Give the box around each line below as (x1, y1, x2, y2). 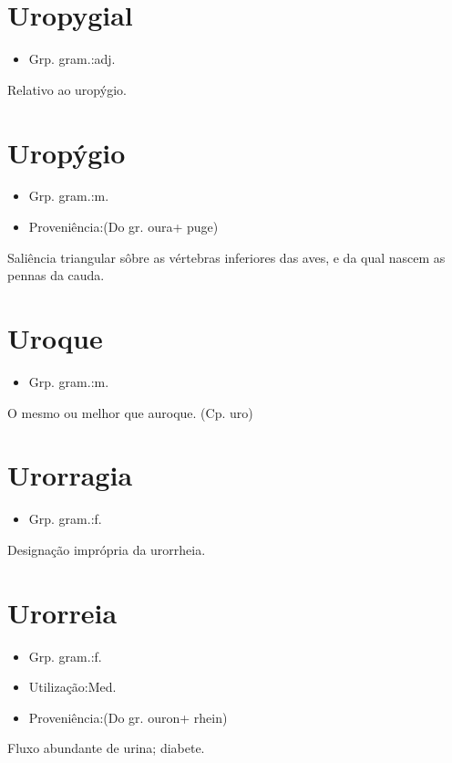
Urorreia (7, 593, 118, 631)
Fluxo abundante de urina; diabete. (7, 738, 205, 758)
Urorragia (7, 456, 133, 494)
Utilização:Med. (28, 677, 117, 696)
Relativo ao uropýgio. (7, 79, 127, 99)
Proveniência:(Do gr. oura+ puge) (28, 217, 219, 236)
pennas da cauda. (7, 266, 105, 285)
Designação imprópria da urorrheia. (7, 539, 206, 559)
